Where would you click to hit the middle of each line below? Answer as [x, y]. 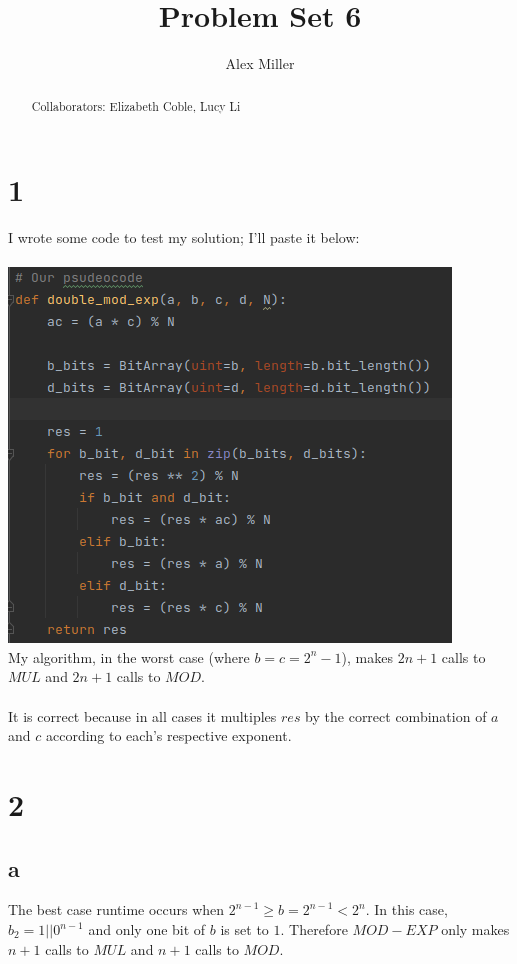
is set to [244, 929]
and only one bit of [147, 929]
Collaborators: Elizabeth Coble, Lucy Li [136, 105]
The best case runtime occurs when [116, 909]
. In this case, [406, 909]
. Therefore [314, 929]
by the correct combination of [396, 715]
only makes [475, 929]
